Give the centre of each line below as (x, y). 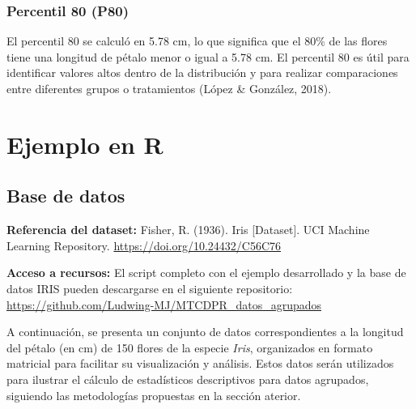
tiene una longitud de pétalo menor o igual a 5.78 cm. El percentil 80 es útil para (208, 56)
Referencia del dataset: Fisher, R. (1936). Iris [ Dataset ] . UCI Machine (188, 230)
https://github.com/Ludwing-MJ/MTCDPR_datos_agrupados (164, 304)
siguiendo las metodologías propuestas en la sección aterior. (154, 395)
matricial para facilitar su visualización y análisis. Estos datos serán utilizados (200, 363)
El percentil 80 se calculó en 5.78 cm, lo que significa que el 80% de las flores (197, 41)
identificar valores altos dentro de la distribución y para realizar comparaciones (202, 72)
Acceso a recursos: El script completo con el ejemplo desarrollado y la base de (206, 273)
